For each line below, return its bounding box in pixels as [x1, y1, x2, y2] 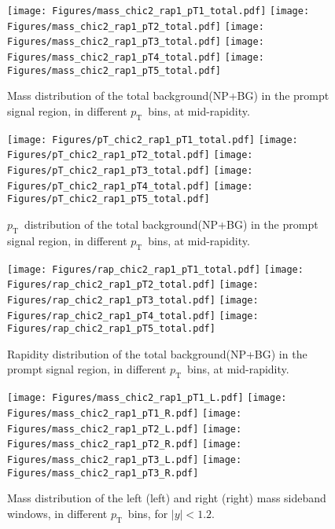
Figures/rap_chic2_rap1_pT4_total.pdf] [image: [7, 310, 259, 321]
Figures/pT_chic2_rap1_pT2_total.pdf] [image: [7, 149, 253, 161]
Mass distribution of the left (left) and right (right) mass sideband [7, 490, 326, 506]
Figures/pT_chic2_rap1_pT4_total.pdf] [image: [7, 180, 253, 192]
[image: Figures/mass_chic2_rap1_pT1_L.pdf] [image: [7, 392, 287, 404]
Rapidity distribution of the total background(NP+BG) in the [7, 345, 307, 362]
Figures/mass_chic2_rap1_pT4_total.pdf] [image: [7, 51, 264, 63]
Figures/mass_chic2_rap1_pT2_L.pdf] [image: [7, 423, 242, 435]
